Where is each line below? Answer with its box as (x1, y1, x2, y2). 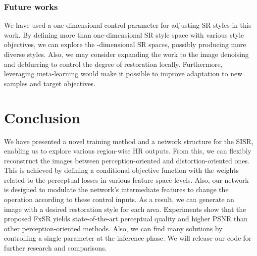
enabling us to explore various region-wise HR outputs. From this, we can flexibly (4, 146, 252, 156)
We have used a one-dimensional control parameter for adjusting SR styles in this (4, 20, 252, 30)
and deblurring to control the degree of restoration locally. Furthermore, (4, 58, 223, 69)
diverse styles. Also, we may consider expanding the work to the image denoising (4, 49, 249, 59)
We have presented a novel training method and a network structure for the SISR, (4, 136, 254, 146)
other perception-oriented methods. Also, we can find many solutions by (4, 223, 223, 233)
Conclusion (4, 107, 81, 127)
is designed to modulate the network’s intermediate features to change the (4, 184, 229, 195)
